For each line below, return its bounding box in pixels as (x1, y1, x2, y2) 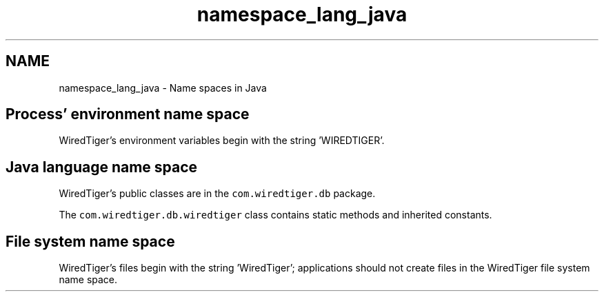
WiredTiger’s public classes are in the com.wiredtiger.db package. (59, 187, 376, 200)
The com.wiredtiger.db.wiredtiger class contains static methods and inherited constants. (59, 209, 492, 221)
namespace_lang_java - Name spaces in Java (59, 81, 267, 94)
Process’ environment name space (6, 105, 250, 123)
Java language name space (6, 158, 198, 176)
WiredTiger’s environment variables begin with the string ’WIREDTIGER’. (59, 134, 385, 147)
